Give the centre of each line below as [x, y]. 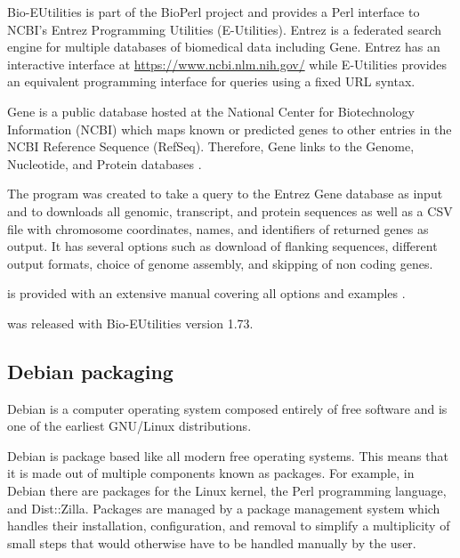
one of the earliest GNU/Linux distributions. [129, 426]
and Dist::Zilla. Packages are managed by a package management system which [224, 508]
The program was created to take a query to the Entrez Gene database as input [225, 194]
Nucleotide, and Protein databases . [105, 163]
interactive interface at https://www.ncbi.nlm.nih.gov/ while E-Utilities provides [227, 64]
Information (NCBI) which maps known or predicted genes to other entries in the [230, 129]
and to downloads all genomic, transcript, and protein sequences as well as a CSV [230, 210]
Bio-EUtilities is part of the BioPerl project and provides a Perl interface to [214, 12]
